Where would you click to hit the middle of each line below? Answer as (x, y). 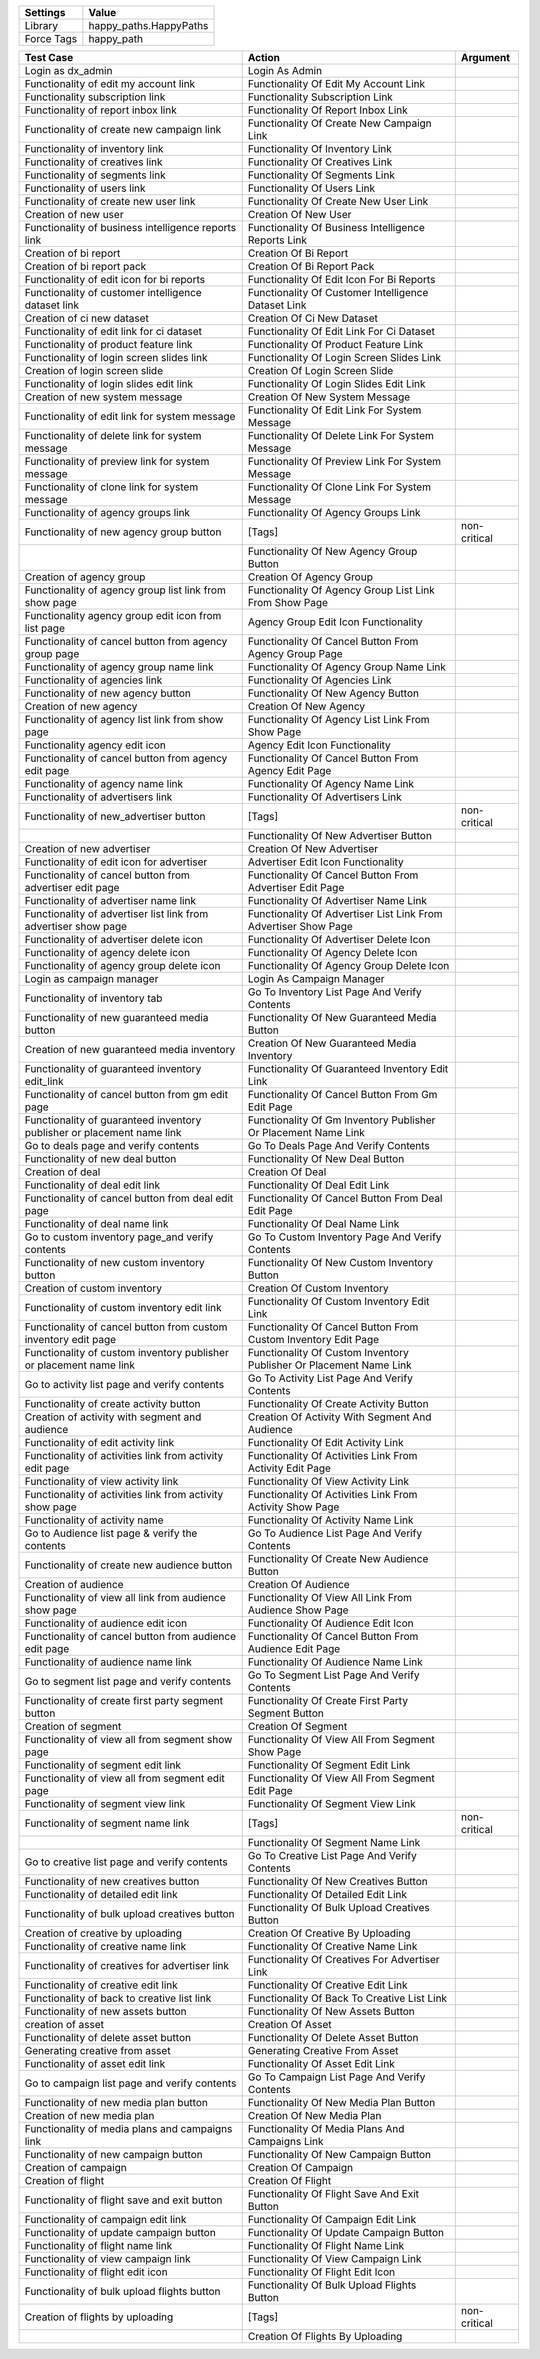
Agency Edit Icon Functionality (319, 745)
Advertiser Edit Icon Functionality (325, 862)
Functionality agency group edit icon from (123, 615)
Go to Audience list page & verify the (111, 1533)
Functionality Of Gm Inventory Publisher (341, 1120)
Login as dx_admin (68, 70)
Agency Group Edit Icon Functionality (335, 622)
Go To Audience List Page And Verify (335, 1533)
